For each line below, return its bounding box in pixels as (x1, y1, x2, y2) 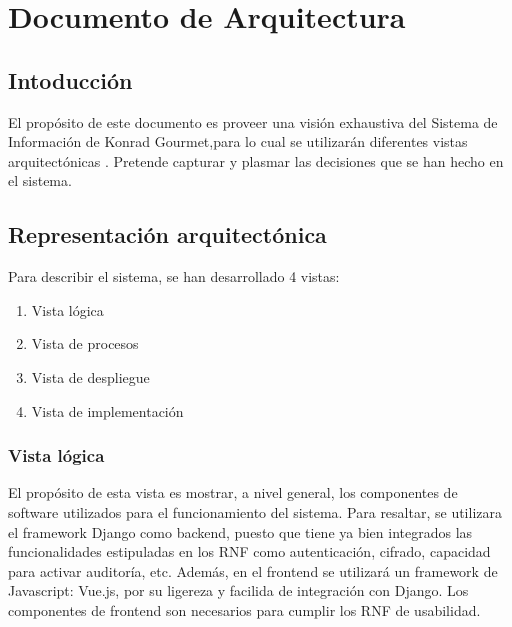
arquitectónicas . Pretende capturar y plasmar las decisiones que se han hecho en (8, 150, 504, 171)
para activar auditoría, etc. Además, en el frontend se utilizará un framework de (8, 560, 498, 581)
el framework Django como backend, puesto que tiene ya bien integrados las (8, 521, 473, 542)
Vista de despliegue (31, 366, 150, 387)
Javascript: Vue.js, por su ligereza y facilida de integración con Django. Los (8, 580, 469, 601)
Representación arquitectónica (8, 219, 327, 250)
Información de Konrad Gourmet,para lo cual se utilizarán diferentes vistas (8, 131, 468, 152)
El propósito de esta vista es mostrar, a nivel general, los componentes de (8, 482, 458, 503)
